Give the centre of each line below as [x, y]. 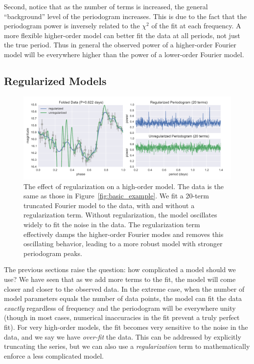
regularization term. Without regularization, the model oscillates [120, 215]
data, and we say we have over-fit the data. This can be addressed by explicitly [123, 336]
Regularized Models [55, 80]
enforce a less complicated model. [54, 355]
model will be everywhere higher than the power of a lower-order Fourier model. [124, 54]
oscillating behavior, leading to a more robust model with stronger [123, 244]
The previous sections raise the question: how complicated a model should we [120, 269]
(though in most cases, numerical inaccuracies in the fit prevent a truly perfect [122, 317]
